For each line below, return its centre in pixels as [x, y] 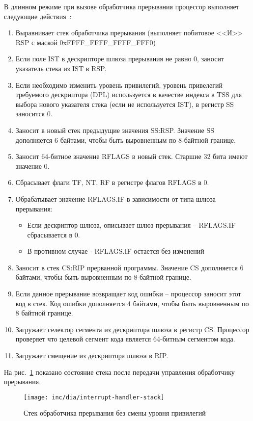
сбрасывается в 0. [54, 234]
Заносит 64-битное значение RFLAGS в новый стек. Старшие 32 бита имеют [131, 156]
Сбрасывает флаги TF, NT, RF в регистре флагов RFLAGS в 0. [112, 182]
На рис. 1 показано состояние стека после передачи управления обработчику [119, 372]
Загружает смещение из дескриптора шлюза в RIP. [92, 355]
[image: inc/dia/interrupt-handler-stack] [94, 397]
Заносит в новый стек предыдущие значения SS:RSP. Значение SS [115, 130]
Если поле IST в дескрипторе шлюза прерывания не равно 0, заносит [120, 59]
